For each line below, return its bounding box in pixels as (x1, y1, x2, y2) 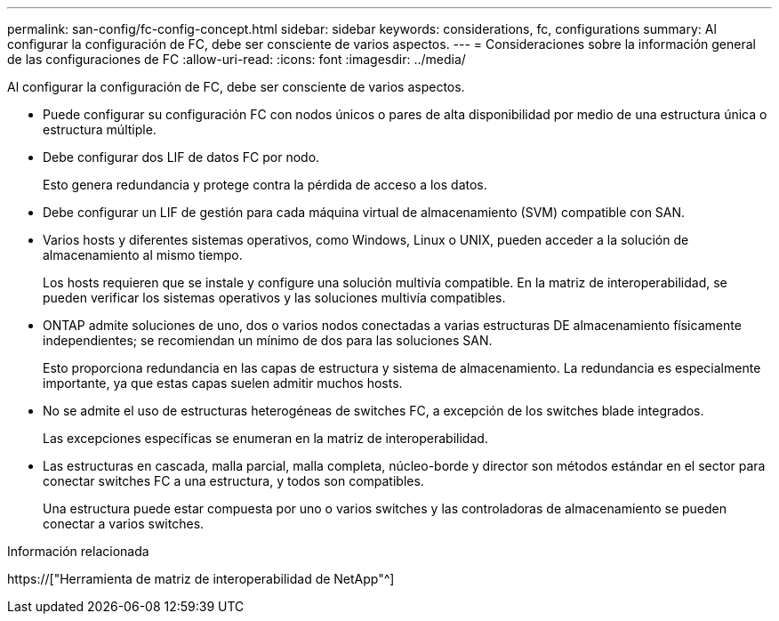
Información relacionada (7, 544, 149, 559)
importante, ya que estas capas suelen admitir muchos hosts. (43, 375, 403, 391)
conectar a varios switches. (43, 516, 205, 531)
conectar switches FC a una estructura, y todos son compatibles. (43, 473, 424, 488)
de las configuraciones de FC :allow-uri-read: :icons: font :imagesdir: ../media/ (7, 52, 466, 67)
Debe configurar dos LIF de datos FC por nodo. (43, 149, 320, 165)
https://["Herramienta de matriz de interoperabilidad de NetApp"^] (7, 571, 395, 586)
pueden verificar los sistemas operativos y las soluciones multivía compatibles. (43, 290, 506, 305)
